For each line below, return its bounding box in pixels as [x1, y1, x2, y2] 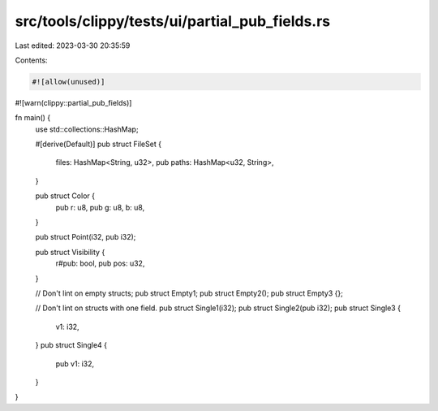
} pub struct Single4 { [35, 340, 108, 350]
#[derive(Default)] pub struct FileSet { [35, 139, 162, 149]
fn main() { [15, 113, 51, 123]
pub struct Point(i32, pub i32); [35, 232, 136, 242]
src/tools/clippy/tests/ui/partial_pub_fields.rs [15, 12, 331, 30]
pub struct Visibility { [35, 247, 105, 257]
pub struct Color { [35, 191, 95, 201]
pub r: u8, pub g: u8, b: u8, [55, 202, 145, 212]
